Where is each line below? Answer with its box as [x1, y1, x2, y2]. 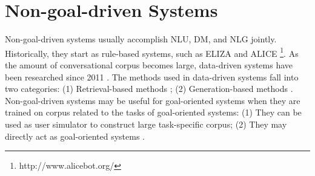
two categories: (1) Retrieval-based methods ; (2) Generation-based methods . [5, 82, 293, 95]
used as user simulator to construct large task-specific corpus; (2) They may [5, 117, 287, 130]
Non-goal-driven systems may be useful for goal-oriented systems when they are [5, 94, 300, 106]
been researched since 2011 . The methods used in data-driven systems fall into [5, 70, 299, 83]
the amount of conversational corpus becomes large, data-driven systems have [5, 58, 293, 71]
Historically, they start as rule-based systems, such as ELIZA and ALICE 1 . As [5, 45, 299, 59]
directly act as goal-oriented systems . [5, 129, 145, 142]
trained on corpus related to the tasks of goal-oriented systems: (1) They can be [5, 106, 302, 119]
